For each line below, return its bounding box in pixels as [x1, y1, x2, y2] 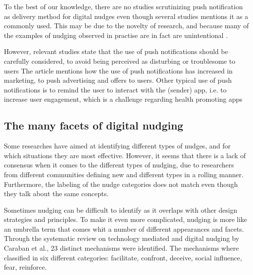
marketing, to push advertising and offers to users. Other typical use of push [4, 75, 232, 85]
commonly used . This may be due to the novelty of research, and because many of [4, 20, 249, 31]
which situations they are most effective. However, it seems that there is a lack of [4, 150, 246, 160]
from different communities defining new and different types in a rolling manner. [4, 169, 244, 179]
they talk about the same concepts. [4, 188, 109, 199]
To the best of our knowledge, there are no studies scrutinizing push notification [4, 1, 243, 11]
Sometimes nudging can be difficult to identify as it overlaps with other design [4, 204, 237, 215]
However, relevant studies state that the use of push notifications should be [4, 46, 228, 56]
